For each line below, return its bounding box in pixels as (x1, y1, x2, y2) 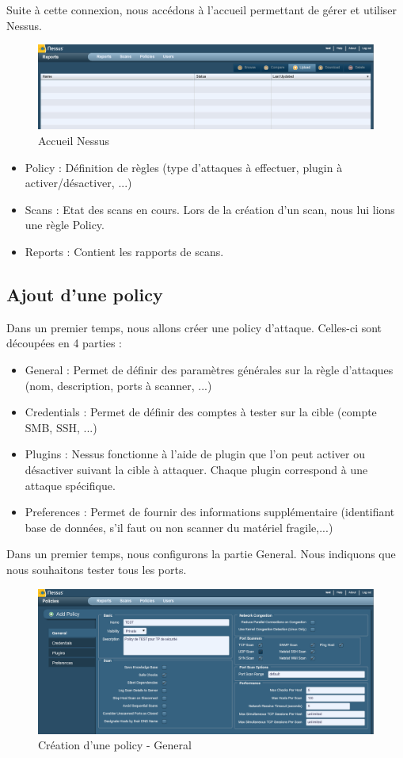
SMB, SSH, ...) (25, 419, 97, 435)
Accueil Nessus (38, 132, 110, 149)
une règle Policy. (25, 216, 105, 233)
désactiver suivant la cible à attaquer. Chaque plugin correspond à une (25, 461, 368, 477)
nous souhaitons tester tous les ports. (6, 561, 187, 577)
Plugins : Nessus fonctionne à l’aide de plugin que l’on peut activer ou (25, 446, 365, 462)
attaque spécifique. (25, 477, 116, 493)
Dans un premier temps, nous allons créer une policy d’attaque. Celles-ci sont (6, 319, 382, 335)
